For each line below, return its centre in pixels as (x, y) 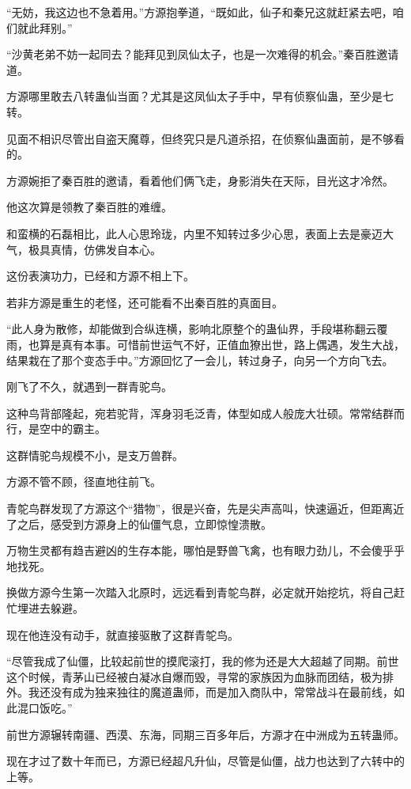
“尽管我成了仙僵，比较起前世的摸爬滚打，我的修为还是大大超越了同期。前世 (203, 661)
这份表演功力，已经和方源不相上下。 (100, 276)
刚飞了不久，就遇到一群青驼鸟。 (89, 387)
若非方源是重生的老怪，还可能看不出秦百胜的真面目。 (145, 302)
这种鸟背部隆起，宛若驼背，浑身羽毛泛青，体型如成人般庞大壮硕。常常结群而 (205, 413)
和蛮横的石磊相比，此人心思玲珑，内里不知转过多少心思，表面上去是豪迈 (194, 233)
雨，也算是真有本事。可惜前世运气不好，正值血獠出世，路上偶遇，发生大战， (205, 344)
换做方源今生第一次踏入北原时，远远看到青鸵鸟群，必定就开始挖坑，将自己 (200, 592)
